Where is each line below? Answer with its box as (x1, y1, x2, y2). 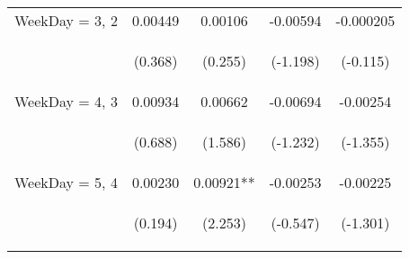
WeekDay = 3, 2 (14, 10, 118, 31)
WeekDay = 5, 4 (14, 172, 118, 192)
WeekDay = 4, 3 (14, 91, 118, 112)
